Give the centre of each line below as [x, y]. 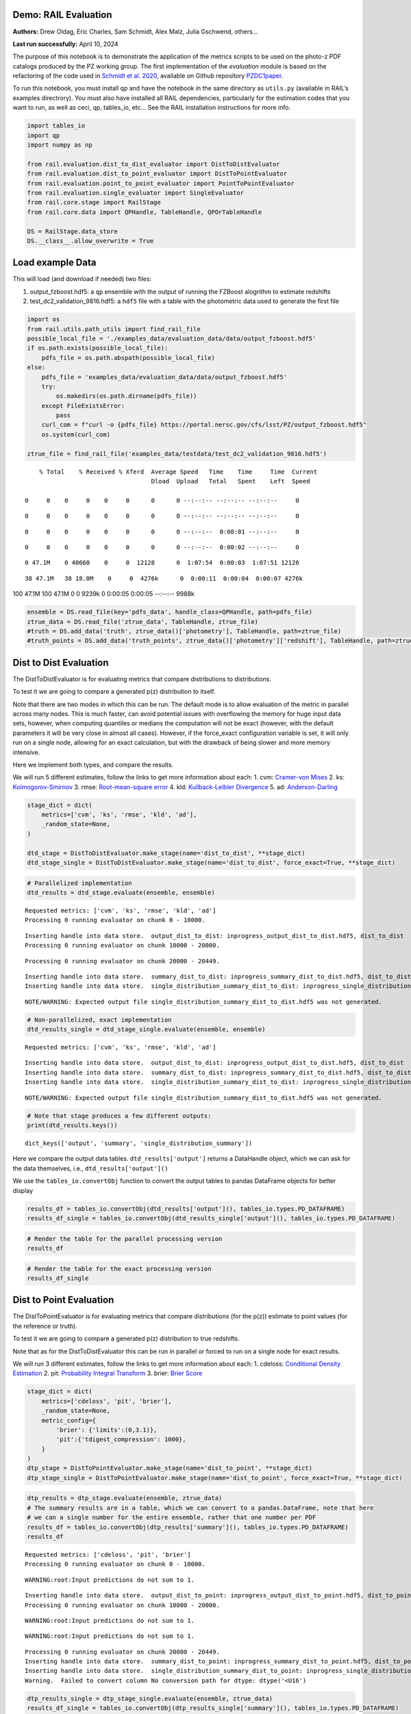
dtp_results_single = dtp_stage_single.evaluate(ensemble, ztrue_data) [150, 1698]
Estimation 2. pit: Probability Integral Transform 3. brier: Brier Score [108, 1373]
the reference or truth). [45, 1326]
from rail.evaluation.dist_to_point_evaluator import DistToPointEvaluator [157, 174]
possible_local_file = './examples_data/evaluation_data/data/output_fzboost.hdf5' [172, 338]
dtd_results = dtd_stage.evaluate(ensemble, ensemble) [121, 893]
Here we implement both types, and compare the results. [93, 764]
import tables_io [56, 126]
